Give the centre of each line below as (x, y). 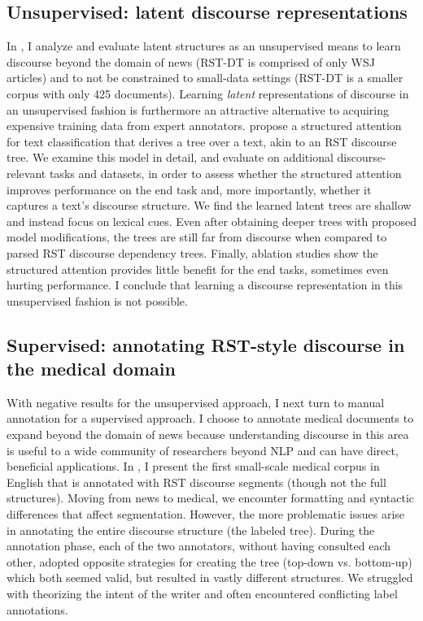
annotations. (37, 609)
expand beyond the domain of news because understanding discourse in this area (208, 434)
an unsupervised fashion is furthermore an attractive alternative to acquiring (198, 109)
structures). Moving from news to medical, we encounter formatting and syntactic (210, 498)
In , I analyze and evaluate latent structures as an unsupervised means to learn (204, 46)
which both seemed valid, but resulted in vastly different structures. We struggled (210, 578)
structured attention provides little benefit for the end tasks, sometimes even (198, 269)
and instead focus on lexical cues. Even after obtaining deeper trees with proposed (211, 221)
